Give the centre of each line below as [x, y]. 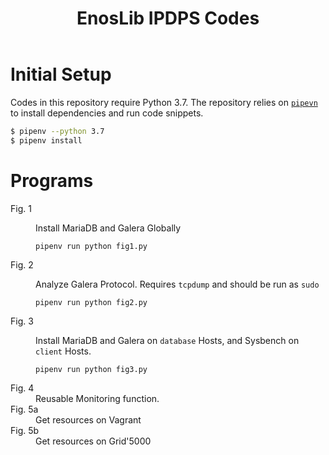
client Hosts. [63, 351]
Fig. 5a [24, 409]
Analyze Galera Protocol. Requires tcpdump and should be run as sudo [177, 284]
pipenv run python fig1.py [91, 246]
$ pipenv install [46, 140]
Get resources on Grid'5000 [93, 441]
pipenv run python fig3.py [91, 369]
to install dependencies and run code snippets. [107, 113]
